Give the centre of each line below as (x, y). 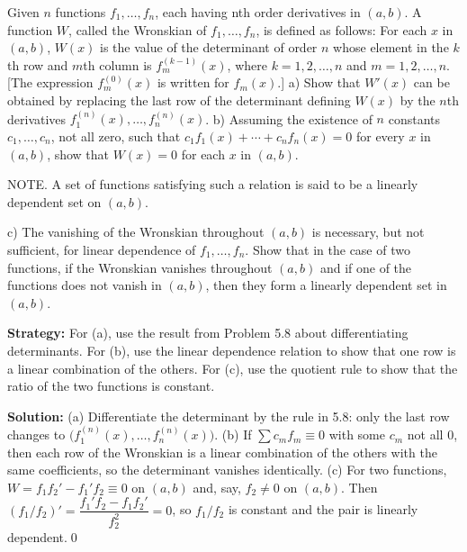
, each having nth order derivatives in (258, 12)
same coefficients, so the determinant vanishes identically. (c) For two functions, (227, 470)
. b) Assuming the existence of (289, 118)
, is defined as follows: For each (341, 29)
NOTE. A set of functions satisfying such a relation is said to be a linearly (213, 184)
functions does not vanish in (85, 285)
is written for (193, 82)
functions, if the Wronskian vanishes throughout (140, 267)
